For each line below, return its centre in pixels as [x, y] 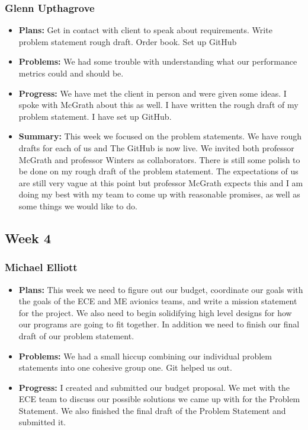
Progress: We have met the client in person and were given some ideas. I [153, 93]
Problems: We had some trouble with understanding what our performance [158, 61]
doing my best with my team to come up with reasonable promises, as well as [159, 194]
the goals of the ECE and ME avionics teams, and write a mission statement [158, 301]
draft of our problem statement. [76, 335]
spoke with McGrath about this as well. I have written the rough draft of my [158, 105]
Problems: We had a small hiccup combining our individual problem [145, 356]
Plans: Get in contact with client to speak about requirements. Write [145, 30]
